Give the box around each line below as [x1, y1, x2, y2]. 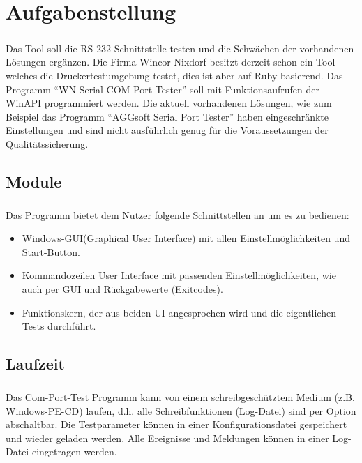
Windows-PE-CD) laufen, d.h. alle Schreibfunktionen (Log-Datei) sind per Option [6, 403, 356, 418]
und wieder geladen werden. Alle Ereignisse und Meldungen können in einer [6, 430, 329, 445]
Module [6, 170, 62, 192]
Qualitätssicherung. [6, 136, 89, 151]
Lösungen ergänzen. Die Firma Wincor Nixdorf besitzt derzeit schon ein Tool [6, 54, 335, 69]
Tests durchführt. [22, 319, 96, 333]
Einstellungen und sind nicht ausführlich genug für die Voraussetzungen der [6, 123, 329, 137]
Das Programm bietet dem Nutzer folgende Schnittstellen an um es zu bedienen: [6, 207, 349, 222]
